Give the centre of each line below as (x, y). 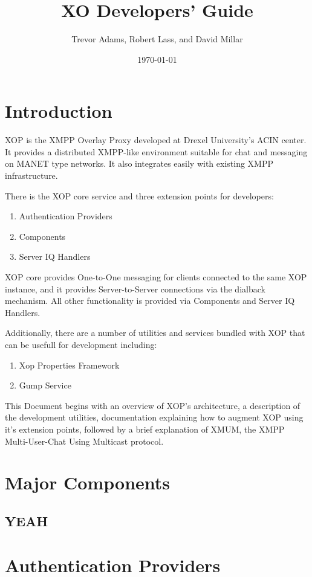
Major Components (88, 482)
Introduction (59, 111)
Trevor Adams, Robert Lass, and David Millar (157, 39)
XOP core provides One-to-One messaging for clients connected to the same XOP (156, 277)
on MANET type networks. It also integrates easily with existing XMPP (139, 163)
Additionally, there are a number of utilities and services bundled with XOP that (155, 333)
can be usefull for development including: (81, 344)
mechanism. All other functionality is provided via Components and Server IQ (150, 301)
